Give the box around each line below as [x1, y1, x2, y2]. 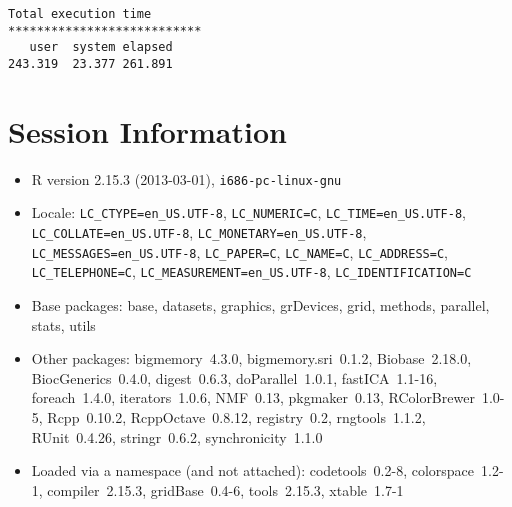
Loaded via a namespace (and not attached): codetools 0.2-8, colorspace [31, 460, 475, 481]
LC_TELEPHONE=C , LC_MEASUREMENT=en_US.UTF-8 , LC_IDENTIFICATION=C [31, 261, 472, 282]
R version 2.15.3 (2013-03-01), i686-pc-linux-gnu [31, 168, 342, 189]
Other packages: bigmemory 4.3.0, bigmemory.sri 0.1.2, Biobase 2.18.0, [31, 348, 472, 369]
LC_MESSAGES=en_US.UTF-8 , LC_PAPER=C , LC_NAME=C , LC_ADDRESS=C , [31, 241, 448, 262]
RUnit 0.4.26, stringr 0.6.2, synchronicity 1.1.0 [31, 426, 323, 447]
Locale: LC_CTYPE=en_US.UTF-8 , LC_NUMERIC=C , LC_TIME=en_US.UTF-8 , [31, 202, 466, 223]
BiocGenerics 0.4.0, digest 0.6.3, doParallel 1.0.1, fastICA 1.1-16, [31, 367, 438, 388]
